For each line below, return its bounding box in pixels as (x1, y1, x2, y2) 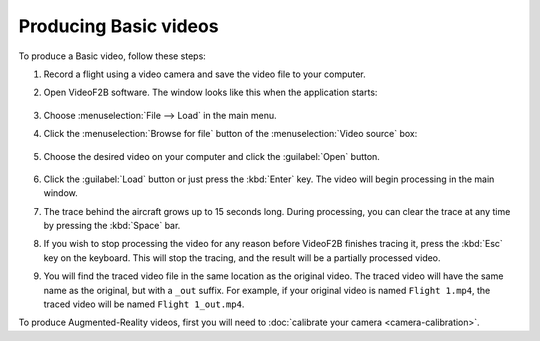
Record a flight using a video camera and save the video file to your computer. (43, 68, 367, 80)
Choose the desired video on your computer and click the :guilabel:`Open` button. (43, 150, 380, 162)
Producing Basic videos (18, 15, 219, 37)
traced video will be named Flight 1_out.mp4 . (43, 298, 245, 310)
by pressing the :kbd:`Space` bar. (43, 220, 181, 232)
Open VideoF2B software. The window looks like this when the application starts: (43, 86, 378, 99)
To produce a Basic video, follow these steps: (18, 50, 207, 62)
